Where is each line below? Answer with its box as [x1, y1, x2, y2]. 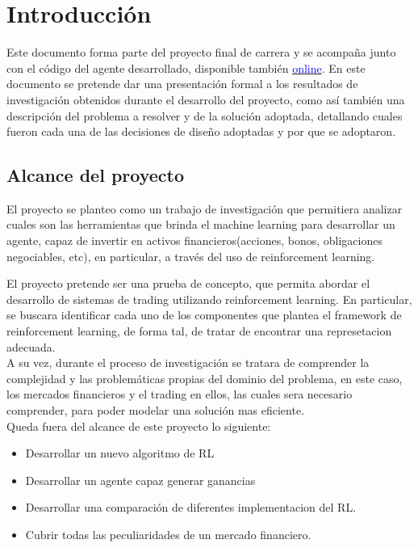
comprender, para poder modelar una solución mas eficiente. [6, 402, 305, 419]
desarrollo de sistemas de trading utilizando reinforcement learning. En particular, [6, 290, 412, 307]
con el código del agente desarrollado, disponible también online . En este [6, 59, 366, 76]
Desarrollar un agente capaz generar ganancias [25, 471, 256, 488]
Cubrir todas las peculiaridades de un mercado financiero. [25, 525, 311, 542]
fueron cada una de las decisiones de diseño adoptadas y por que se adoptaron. [6, 123, 396, 140]
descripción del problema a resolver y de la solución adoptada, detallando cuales [6, 107, 403, 124]
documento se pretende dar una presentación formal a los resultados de [6, 75, 358, 92]
